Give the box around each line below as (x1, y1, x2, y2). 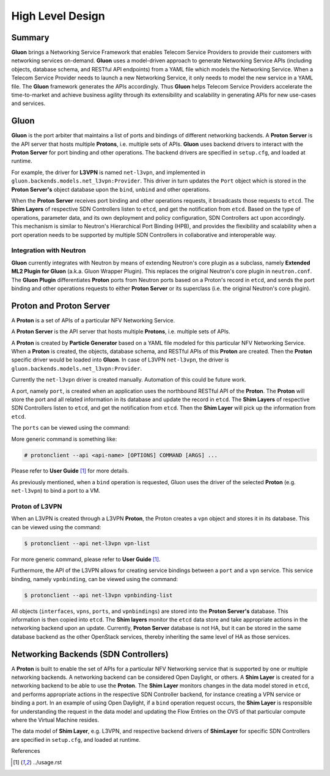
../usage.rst (32, 758, 62, 766)
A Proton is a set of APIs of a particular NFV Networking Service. (11, 316, 175, 324)
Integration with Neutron (11, 246, 86, 255)
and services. (11, 100, 46, 107)
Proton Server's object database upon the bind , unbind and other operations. (11, 186, 211, 193)
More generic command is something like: (11, 435, 117, 443)
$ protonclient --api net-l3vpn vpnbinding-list (24, 592, 173, 598)
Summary (11, 32, 50, 43)
